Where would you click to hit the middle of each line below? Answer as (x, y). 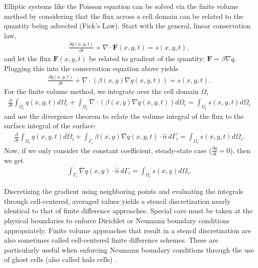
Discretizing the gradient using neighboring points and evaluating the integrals (124, 191)
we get (14, 160)
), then (240, 150)
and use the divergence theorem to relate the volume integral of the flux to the (124, 116)
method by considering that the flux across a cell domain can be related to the (124, 16)
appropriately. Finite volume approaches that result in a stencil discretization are (128, 230)
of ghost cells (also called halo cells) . (61, 259)
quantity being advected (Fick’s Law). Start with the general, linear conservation (128, 26)
